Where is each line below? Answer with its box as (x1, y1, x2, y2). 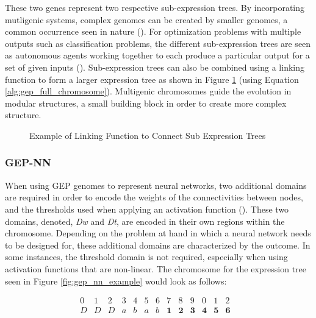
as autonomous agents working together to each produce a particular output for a (5, 49, 310, 62)
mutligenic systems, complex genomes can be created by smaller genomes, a (5, 13, 288, 26)
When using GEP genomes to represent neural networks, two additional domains (5, 178, 307, 191)
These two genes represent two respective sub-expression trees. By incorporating (5, 1, 305, 13)
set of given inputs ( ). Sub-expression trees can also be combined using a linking (5, 60, 305, 73)
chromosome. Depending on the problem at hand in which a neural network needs (5, 227, 311, 239)
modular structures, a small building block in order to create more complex (5, 96, 287, 109)
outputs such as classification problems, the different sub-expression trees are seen (5, 37, 311, 49)
